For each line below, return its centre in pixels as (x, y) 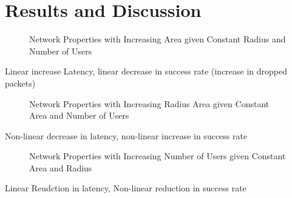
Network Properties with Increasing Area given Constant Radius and (158, 39)
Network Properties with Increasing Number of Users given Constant (158, 156)
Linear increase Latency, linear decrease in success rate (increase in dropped (146, 71)
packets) (20, 83)
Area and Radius (61, 167)
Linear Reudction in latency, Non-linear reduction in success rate (126, 188)
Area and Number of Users (79, 115)
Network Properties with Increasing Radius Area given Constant (149, 103)
